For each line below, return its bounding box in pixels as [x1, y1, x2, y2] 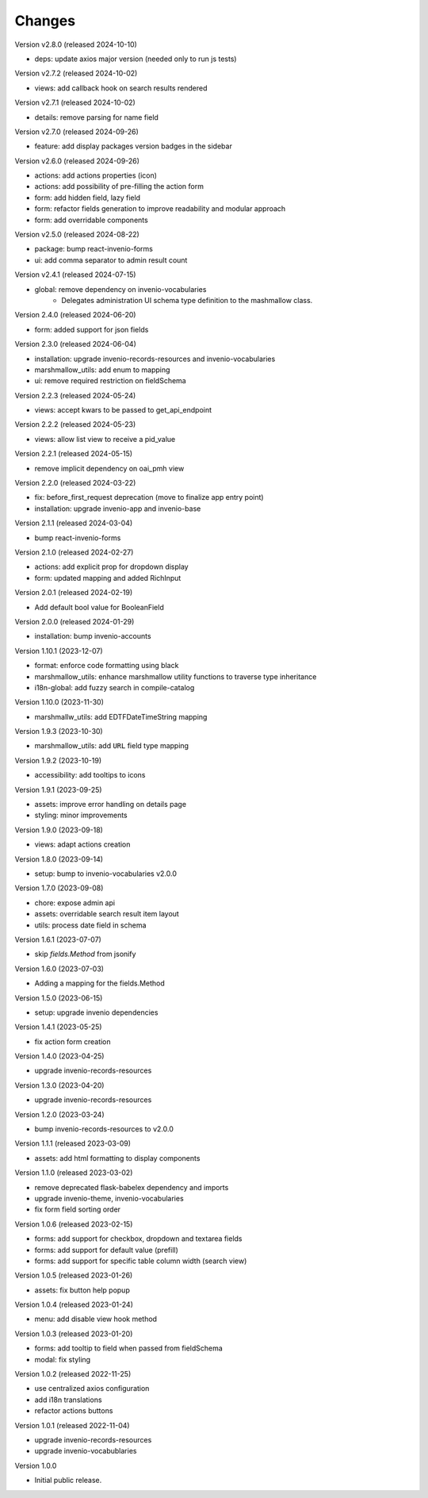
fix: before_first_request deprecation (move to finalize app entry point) [34, 493, 265, 502]
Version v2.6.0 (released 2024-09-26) [14, 156, 140, 166]
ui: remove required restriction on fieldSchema [34, 376, 186, 386]
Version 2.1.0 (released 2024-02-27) [14, 547, 134, 557]
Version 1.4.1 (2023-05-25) [14, 1022, 102, 1031]
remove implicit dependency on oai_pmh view [34, 463, 185, 473]
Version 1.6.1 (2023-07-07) [14, 935, 102, 944]
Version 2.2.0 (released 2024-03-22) [14, 478, 136, 488]
